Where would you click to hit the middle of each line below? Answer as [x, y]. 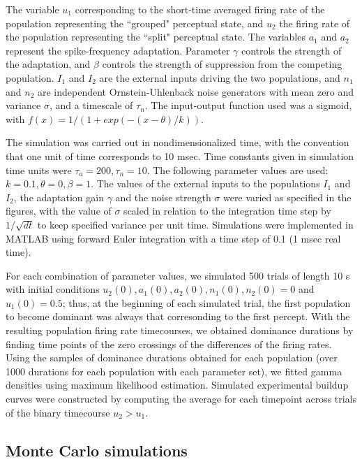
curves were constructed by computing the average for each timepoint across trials [181, 399]
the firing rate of [315, 23]
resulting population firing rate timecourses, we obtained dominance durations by [180, 330]
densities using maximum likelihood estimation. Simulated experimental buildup [177, 385]
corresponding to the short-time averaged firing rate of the [200, 9]
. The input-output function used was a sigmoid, [248, 105]
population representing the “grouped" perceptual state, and [135, 23]
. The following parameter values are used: [237, 169]
